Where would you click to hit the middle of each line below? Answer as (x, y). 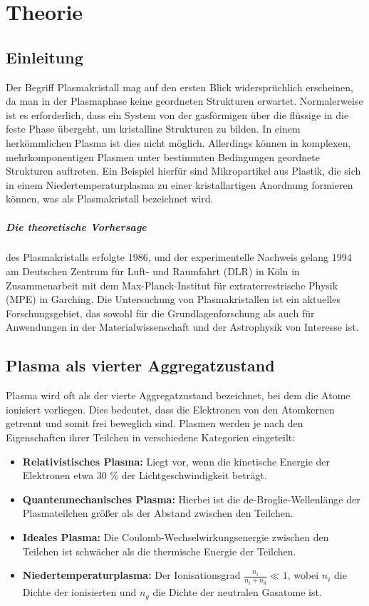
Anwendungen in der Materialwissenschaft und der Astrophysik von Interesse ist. (182, 327)
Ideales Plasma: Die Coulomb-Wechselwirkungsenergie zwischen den (176, 537)
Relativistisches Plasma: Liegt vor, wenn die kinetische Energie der (176, 461)
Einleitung (45, 57)
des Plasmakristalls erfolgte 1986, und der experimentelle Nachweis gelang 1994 (179, 257)
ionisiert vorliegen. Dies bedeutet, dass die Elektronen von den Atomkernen (170, 409)
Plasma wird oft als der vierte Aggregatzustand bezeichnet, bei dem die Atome (178, 395)
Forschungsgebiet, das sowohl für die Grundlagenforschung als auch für (160, 313)
